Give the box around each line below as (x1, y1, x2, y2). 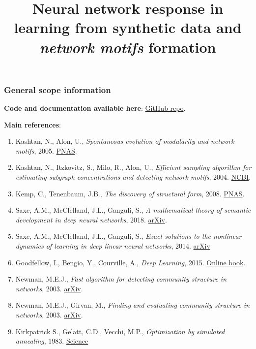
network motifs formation (39, 36, 216, 57)
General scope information (4, 83, 111, 95)
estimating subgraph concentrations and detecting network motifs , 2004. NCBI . (15, 172, 251, 182)
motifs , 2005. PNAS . (15, 145, 77, 156)
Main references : (4, 119, 61, 129)
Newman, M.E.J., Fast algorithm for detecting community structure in (15, 274, 227, 284)
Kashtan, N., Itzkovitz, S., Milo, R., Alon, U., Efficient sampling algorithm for (15, 162, 252, 172)
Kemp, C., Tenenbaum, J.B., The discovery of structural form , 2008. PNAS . (15, 188, 245, 198)
